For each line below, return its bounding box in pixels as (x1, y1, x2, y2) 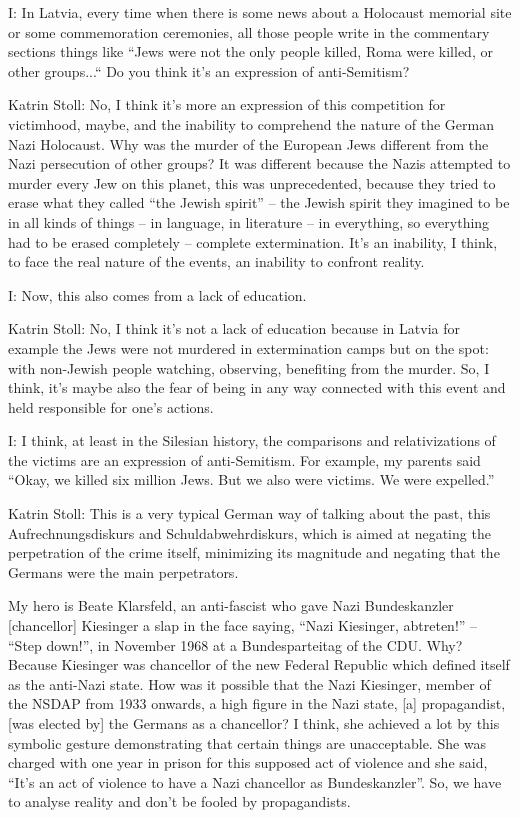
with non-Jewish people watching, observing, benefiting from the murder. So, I (8, 357, 490, 378)
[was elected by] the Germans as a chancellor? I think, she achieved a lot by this (8, 713, 500, 733)
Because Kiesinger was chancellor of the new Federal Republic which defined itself (8, 654, 510, 675)
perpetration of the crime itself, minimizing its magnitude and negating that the (8, 542, 500, 563)
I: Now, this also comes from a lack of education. (8, 284, 307, 305)
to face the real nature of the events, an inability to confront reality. (8, 251, 425, 272)
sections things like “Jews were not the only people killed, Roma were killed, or (8, 41, 493, 62)
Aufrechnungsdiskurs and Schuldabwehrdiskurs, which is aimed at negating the (8, 522, 491, 543)
